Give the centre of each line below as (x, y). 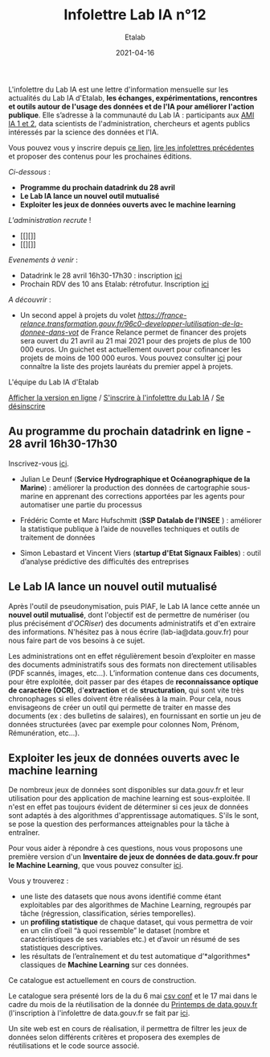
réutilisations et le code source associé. (74, 1046)
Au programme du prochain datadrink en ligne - (130, 432)
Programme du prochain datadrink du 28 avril (97, 187)
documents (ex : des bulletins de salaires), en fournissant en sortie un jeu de (135, 716)
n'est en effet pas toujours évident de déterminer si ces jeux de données (129, 807)
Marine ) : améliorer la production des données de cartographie (125, 487)
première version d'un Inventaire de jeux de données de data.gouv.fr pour (133, 857)
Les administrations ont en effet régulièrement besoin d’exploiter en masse (132, 656)
